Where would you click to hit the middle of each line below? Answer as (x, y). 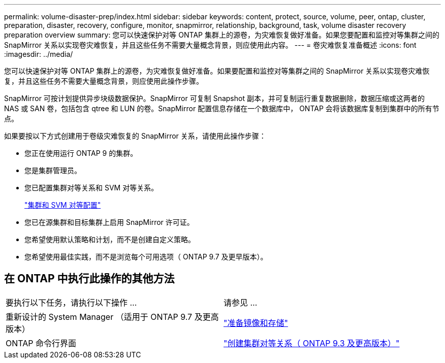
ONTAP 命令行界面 (41, 343)
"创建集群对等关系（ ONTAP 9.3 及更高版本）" (312, 343)
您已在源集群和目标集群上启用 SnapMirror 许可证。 (109, 222)
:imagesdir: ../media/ (39, 54)
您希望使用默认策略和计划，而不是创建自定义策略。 (110, 239)
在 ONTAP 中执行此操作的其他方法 (89, 279)
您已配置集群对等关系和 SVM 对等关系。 (91, 188)
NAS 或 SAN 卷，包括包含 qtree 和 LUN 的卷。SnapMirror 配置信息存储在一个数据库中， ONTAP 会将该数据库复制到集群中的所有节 (222, 108)
